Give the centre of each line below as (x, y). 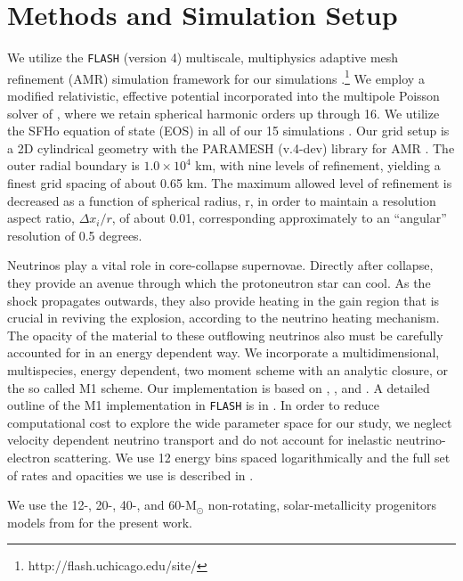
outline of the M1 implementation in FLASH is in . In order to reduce (193, 405)
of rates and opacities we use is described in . (130, 475)
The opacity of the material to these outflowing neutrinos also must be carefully (225, 335)
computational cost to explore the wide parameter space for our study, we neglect (230, 422)
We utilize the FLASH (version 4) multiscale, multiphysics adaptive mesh (203, 57)
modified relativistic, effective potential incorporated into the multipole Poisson (223, 96)
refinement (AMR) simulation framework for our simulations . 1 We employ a (216, 77)
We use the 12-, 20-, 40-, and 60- (96, 505)
